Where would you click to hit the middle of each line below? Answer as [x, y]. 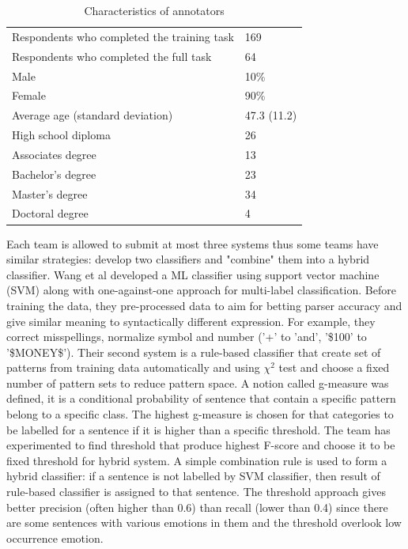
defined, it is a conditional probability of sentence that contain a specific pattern [201, 398]
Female [29, 95]
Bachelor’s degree [54, 174]
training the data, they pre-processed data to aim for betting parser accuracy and [204, 305]
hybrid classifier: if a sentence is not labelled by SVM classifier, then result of [193, 476]
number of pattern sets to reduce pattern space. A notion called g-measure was [198, 382]
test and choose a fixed [334, 367]
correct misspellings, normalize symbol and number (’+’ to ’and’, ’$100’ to [187, 337]
